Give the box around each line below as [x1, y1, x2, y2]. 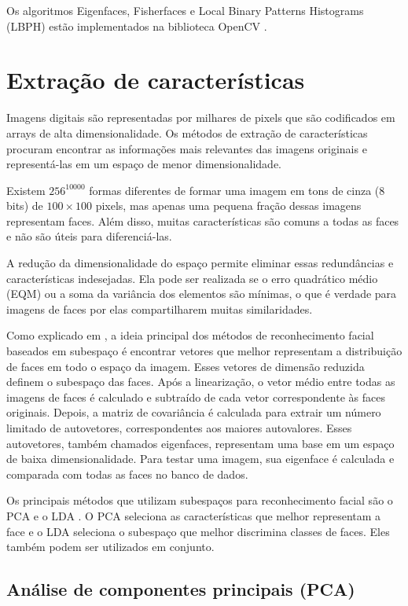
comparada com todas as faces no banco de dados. [6, 465, 248, 482]
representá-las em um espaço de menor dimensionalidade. [6, 156, 281, 172]
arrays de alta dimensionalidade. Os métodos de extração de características [6, 124, 368, 141]
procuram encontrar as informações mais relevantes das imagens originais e [6, 140, 367, 156]
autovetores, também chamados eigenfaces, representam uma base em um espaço [6, 435, 395, 451]
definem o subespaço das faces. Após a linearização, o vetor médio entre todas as [6, 373, 395, 390]
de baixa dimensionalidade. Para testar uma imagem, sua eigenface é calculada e [6, 450, 395, 467]
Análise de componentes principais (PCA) [6, 577, 355, 601]
